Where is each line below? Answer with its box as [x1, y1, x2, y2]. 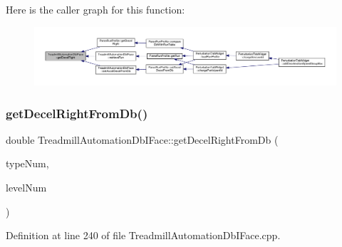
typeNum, [6, 156, 49, 171]
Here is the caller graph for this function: [6, 2, 185, 16]
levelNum [6, 179, 47, 194]
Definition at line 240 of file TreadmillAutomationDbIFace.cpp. [6, 228, 281, 243]
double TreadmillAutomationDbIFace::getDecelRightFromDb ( [6, 132, 279, 147]
